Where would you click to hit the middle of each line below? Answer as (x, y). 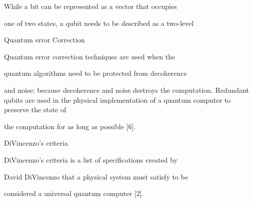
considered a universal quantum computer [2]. (74, 193)
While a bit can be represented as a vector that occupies (90, 6)
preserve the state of (35, 109)
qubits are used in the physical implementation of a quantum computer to (117, 100)
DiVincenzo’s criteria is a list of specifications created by (91, 159)
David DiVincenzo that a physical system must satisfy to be (96, 176)
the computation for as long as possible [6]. (70, 126)
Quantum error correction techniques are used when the (90, 56)
